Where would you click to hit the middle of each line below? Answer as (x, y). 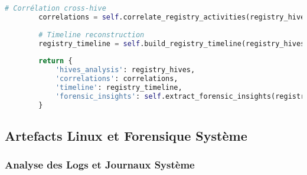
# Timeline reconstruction (92, 35)
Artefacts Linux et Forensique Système (126, 135)
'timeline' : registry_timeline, (119, 87)
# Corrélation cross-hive (55, 8)
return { (55, 61)
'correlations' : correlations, (117, 79)
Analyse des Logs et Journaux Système (100, 165)
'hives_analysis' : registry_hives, (125, 70)
